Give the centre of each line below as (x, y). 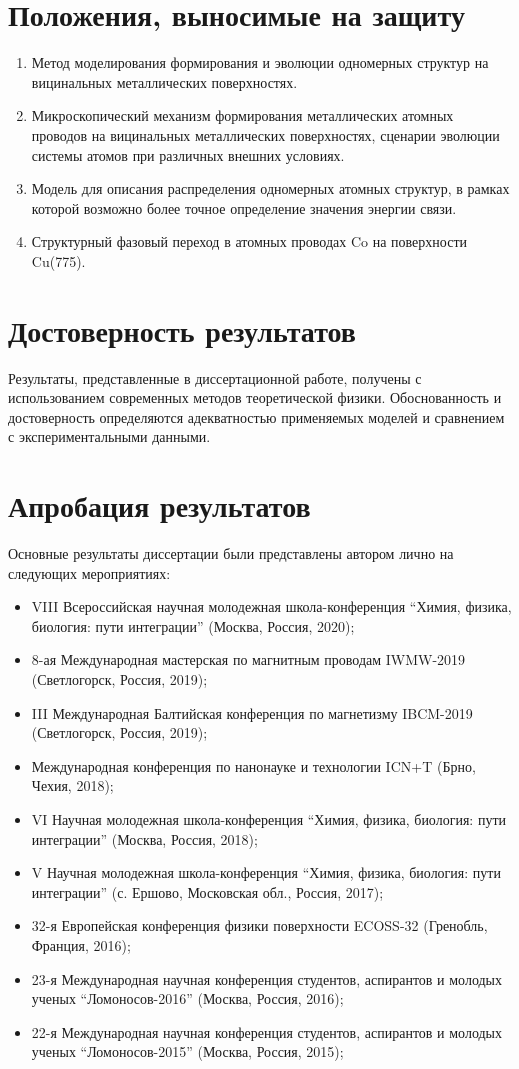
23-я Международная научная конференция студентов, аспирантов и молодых (267, 978)
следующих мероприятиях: (89, 572)
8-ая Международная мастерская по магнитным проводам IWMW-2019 (248, 659)
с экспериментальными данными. (109, 436)
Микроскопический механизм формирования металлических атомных (242, 115)
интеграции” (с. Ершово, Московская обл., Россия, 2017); (207, 891)
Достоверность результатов (182, 329)
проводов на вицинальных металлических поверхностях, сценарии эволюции (265, 134)
